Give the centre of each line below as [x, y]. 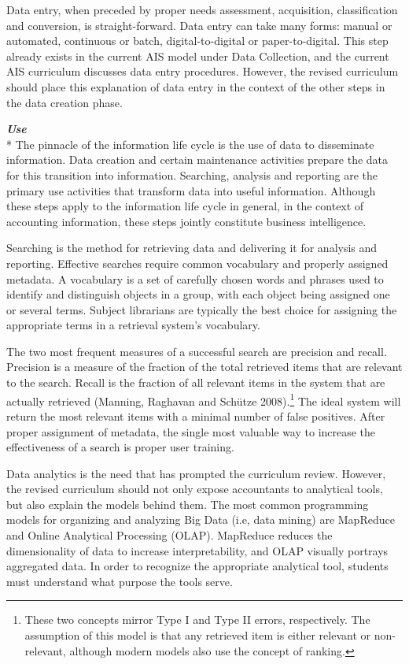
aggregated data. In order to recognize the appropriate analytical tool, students [197, 566]
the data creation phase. [64, 102]
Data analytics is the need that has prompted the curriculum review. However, [196, 473]
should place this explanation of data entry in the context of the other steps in [196, 86]
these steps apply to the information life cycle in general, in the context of [185, 206]
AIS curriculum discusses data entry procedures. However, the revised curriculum [203, 71]
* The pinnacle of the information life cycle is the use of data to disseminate [190, 144]
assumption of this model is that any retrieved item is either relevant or [198, 635]
